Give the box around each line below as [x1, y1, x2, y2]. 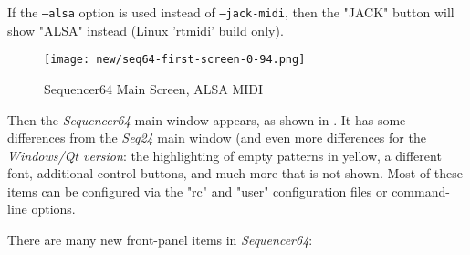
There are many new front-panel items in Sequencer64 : [7, 230, 313, 250]
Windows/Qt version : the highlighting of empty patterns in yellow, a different [7, 145, 442, 165]
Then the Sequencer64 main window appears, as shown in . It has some [7, 110, 406, 129]
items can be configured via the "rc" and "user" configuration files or [7, 181, 388, 200]
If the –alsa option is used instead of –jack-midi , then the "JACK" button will [7, 3, 454, 21]
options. [31, 199, 76, 218]
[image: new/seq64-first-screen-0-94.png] [44, 53, 306, 67]
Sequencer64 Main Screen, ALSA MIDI [44, 79, 264, 98]
